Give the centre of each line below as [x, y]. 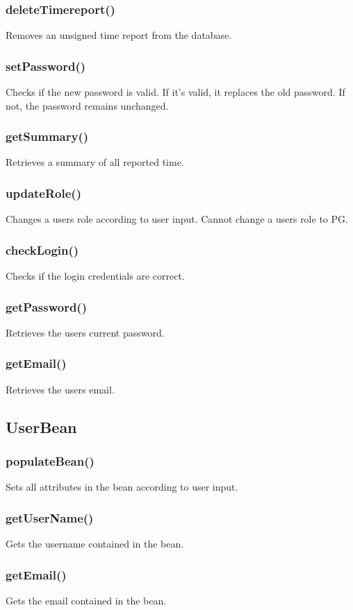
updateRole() [43, 193]
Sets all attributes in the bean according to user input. [122, 487]
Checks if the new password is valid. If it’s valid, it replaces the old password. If [175, 92]
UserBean [41, 426]
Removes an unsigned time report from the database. [119, 35]
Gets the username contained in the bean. [95, 544]
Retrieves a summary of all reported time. [95, 162]
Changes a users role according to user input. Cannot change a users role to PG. [177, 219]
